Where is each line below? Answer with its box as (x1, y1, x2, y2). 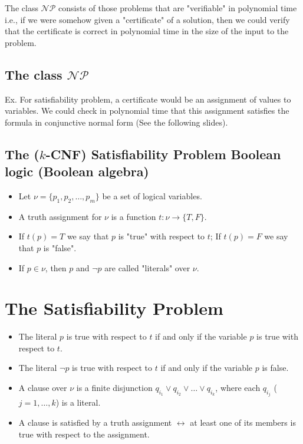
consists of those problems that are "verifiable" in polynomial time (58, 2, 297, 14)
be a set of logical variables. (102, 189, 202, 202)
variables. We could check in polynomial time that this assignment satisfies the (5, 104, 289, 117)
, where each (215, 381, 261, 394)
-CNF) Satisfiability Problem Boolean (45, 144, 281, 163)
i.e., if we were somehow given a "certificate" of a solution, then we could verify (5, 13, 290, 25)
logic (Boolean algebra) (5, 162, 149, 180)
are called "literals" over (104, 261, 190, 274)
